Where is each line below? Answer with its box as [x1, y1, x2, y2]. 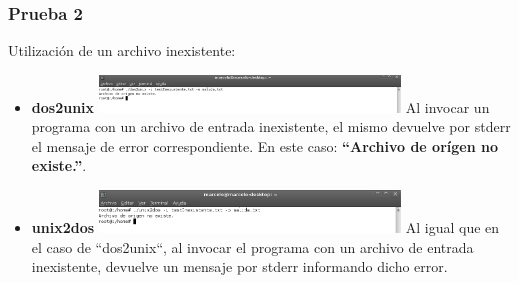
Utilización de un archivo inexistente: [8, 40, 236, 61]
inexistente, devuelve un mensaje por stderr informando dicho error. [31, 256, 448, 277]
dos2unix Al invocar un [31, 96, 490, 117]
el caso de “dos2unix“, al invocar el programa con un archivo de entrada [31, 236, 474, 257]
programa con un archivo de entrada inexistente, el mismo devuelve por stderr [31, 116, 511, 137]
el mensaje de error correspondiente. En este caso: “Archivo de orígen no [31, 135, 498, 156]
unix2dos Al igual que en [31, 217, 500, 238]
